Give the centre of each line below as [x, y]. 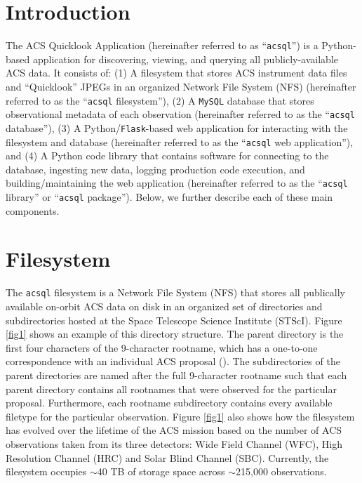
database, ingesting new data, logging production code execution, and [155, 169]
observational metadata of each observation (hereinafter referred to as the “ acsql [180, 114]
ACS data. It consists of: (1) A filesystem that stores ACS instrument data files [176, 73]
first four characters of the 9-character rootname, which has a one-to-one [162, 347]
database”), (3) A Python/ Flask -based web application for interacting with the [177, 127]
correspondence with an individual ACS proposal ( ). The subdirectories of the [173, 361]
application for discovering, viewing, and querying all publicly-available [186, 59]
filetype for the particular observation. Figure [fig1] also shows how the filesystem [180, 416]
